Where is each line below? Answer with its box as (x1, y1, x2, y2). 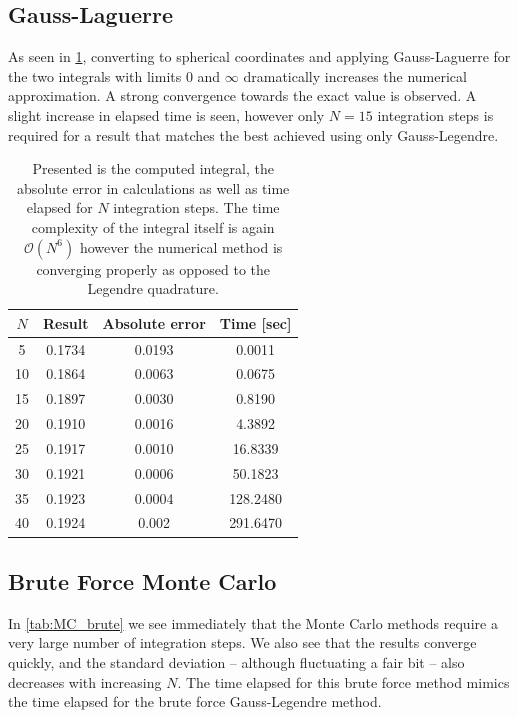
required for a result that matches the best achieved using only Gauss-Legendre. (8, 124, 499, 145)
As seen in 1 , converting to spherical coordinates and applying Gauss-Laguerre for (8, 46, 511, 67)
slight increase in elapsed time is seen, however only (8, 104, 325, 125)
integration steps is (377, 104, 494, 125)
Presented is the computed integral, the (32, 158, 274, 179)
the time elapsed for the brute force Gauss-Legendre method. (8, 691, 382, 712)
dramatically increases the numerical (243, 65, 467, 86)
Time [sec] (219, 312, 292, 333)
